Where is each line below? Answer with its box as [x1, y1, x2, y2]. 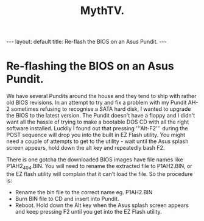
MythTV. [80, 4, 125, 18]
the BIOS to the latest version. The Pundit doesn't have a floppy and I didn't [6, 112, 195, 119]
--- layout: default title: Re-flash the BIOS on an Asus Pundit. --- [6, 38, 167, 46]
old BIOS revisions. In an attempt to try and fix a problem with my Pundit [6, 99, 187, 107]
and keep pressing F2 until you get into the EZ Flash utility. [15, 208, 163, 215]
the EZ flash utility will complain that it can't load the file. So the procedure [6, 170, 193, 177]
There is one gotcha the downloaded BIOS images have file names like [6, 156, 184, 163]
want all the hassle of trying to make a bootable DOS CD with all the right [6, 118, 189, 125]
